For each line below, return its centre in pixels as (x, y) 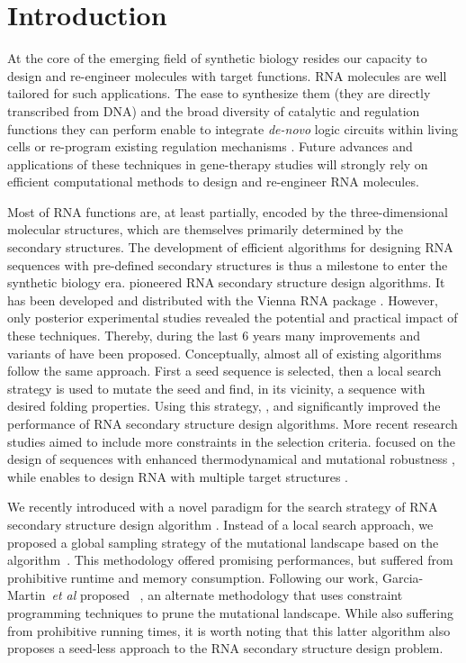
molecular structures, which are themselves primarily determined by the (206, 229)
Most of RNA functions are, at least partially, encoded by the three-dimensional (228, 211)
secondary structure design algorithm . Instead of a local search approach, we (220, 524)
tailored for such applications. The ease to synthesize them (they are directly (219, 93)
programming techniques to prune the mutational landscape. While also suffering (230, 612)
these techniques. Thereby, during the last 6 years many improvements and (214, 336)
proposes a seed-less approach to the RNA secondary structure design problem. (225, 648)
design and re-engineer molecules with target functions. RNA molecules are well (227, 75)
